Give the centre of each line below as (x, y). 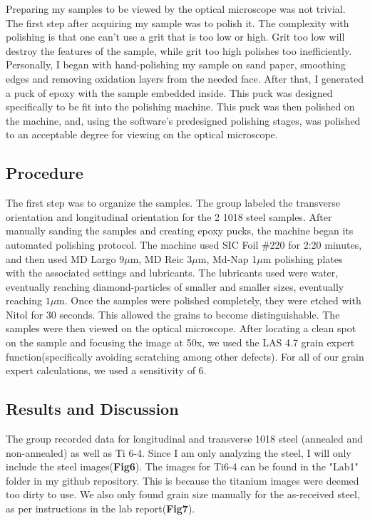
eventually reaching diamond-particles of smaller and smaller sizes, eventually (175, 286)
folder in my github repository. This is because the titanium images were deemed (183, 480)
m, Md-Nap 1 (227, 258)
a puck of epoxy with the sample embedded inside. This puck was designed (169, 92)
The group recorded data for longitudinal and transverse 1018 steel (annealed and (185, 439)
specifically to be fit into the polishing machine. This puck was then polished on (180, 107)
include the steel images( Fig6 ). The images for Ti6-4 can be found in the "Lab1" (182, 466)
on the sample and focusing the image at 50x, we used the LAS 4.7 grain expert (180, 342)
